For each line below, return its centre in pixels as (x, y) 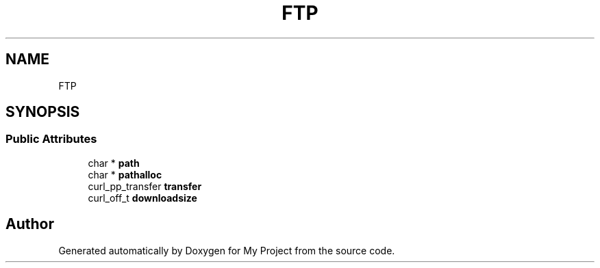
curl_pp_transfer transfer (145, 186)
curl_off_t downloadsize (142, 198)
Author (30, 224)
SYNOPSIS (43, 112)
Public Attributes (51, 139)
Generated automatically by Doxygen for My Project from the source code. (227, 250)
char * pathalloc (125, 174)
